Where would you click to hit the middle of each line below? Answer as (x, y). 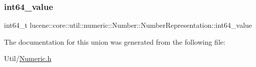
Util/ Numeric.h (28, 58)
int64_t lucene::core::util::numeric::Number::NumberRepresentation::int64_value (128, 25)
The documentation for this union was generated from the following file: (115, 41)
